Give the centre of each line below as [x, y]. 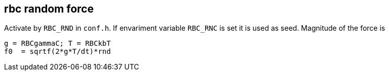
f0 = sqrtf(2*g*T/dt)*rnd [57, 52]
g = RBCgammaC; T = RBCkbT [57, 44]
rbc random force [49, 9]
